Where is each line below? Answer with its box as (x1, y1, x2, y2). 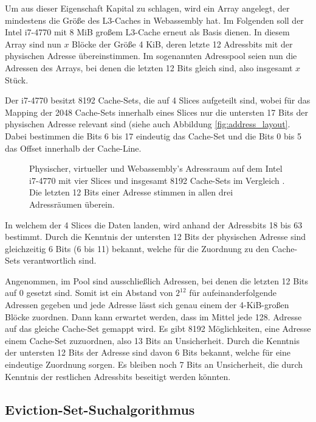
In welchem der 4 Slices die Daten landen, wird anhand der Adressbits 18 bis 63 (5, 218, 303, 231)
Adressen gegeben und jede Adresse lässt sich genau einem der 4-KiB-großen (5, 298, 289, 311)
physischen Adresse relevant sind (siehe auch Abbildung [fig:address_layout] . (5, 118, 290, 130)
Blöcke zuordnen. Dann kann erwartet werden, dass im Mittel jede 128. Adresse (5, 310, 302, 323)
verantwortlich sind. (22, 254, 97, 267)
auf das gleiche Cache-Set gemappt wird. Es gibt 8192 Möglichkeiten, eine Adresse (5, 322, 311, 335)
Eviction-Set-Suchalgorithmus (5, 399, 195, 418)
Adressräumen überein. (29, 197, 115, 210)
